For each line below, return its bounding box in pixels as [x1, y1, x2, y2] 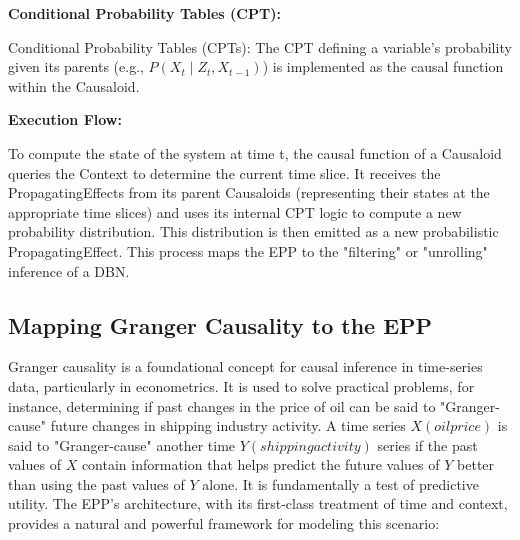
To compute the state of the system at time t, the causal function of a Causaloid [8, 142, 502, 163]
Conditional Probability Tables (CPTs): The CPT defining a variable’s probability [8, 36, 512, 57]
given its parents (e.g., [8, 56, 144, 77]
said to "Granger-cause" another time [8, 434, 236, 455]
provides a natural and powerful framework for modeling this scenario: [8, 513, 440, 534]
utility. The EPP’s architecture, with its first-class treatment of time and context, [8, 493, 508, 514]
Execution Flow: [8, 109, 122, 130]
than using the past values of [8, 473, 185, 494]
